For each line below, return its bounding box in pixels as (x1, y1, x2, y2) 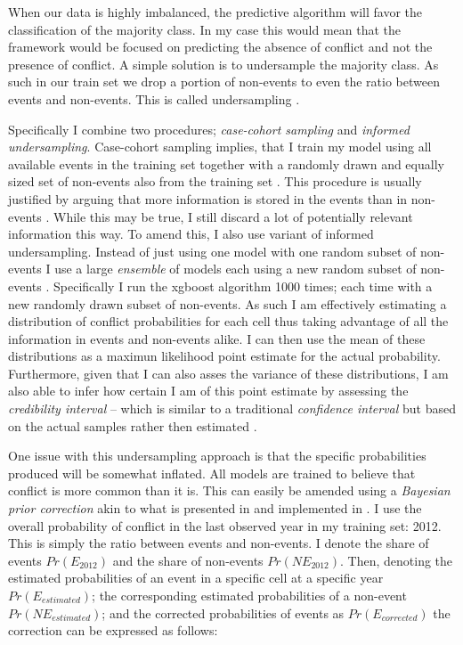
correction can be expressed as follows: (8, 621, 218, 640)
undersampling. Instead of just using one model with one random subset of (8, 241, 417, 260)
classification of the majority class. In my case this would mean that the (8, 20, 402, 38)
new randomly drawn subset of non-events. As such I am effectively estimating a (8, 294, 447, 313)
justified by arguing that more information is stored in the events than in (8, 189, 408, 208)
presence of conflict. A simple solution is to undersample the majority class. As (8, 54, 439, 73)
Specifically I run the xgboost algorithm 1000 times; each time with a (53, 276, 433, 295)
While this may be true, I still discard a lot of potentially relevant (53, 207, 413, 225)
